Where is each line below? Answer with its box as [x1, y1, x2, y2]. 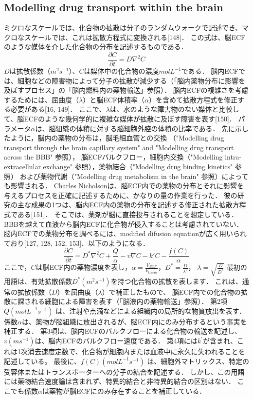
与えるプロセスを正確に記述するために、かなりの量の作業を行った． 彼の [4, 190, 237, 200]
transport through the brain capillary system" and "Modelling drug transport [4, 142, 234, 152]
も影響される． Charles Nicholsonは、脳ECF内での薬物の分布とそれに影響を [4, 180, 244, 191]
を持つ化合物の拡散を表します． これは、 [110, 276, 242, 286]
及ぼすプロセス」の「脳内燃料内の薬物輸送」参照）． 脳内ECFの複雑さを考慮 [4, 85, 249, 95]
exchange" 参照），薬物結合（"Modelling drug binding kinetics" [43, 161, 233, 171]
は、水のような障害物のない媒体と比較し [109, 104, 239, 114]
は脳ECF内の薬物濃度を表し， [36, 262, 132, 272]
